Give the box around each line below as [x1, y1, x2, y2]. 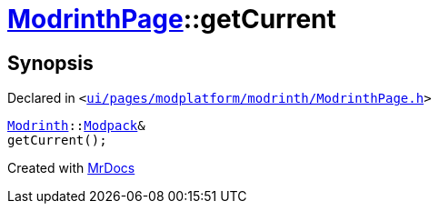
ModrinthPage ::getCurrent [7, 4, 336, 35]
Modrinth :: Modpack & [7, 118, 145, 134]
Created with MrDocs [7, 160, 135, 176]
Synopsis [7, 51, 94, 75]
